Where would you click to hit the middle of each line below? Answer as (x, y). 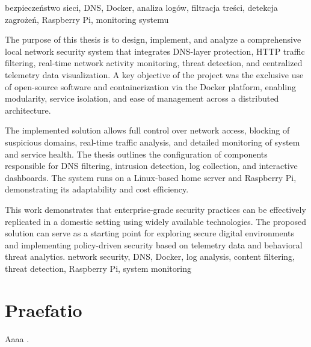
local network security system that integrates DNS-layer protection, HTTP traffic (155, 51)
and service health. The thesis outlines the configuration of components (136, 154)
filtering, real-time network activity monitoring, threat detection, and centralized (154, 63)
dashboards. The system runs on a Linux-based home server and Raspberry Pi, (151, 177)
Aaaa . (17, 338)
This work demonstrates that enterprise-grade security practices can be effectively (155, 209)
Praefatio (44, 309)
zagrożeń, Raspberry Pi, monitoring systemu (87, 19)
